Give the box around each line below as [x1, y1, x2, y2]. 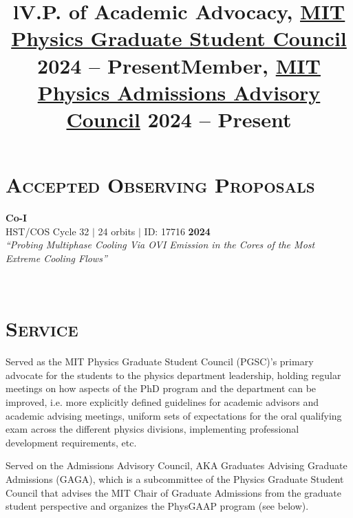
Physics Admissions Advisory [37, 78, 321, 106]
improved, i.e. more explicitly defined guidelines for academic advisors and [6, 394, 319, 409]
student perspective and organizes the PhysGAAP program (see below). [6, 499, 309, 513]
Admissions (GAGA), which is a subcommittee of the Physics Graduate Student [6, 471, 344, 486]
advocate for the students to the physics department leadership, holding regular [6, 367, 341, 382]
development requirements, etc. [6, 435, 137, 449]
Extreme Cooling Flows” [6, 250, 107, 265]
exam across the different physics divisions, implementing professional [6, 422, 299, 436]
